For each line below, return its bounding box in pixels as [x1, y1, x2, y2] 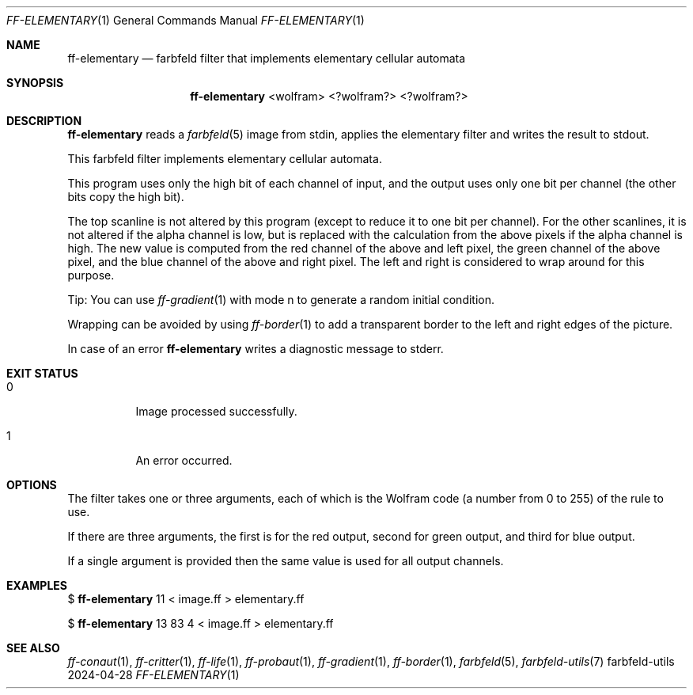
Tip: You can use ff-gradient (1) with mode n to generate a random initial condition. [67, 293, 495, 306]
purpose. [67, 268, 115, 282]
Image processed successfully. [135, 404, 297, 418]
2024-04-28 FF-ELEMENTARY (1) [67, 668, 240, 682]
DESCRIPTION [6, 114, 82, 127]
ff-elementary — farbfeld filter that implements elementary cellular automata [67, 51, 466, 65]
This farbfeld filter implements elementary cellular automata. [67, 152, 382, 165]
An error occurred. [135, 454, 233, 467]
